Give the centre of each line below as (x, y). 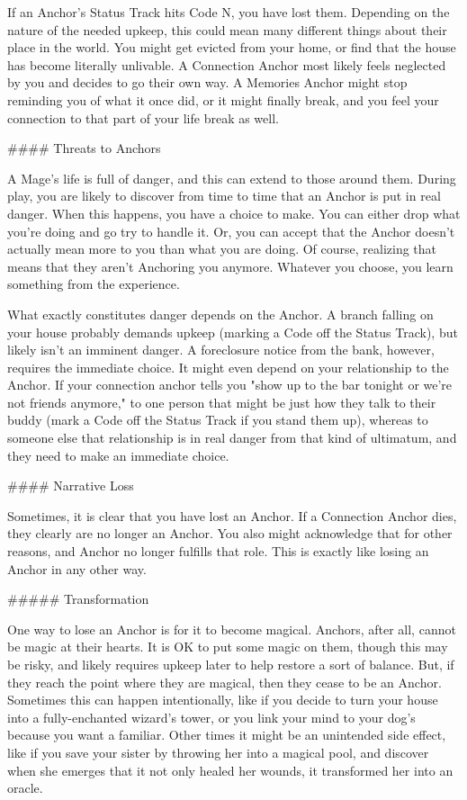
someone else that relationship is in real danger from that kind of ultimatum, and (232, 438)
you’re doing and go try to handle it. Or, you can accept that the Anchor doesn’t (231, 231)
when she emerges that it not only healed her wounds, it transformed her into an (230, 770)
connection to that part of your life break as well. (143, 117)
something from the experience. (94, 284)
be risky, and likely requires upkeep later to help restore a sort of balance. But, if (231, 664)
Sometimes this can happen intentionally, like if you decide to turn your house (223, 700)
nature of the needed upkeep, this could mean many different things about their (227, 29)
